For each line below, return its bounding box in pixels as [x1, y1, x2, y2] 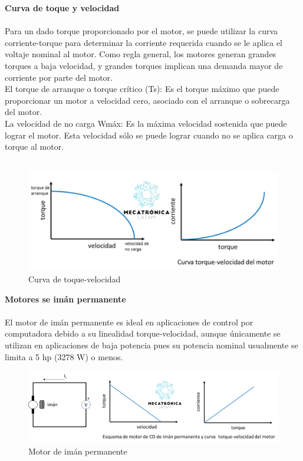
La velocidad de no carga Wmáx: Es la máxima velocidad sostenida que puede [5, 117, 287, 129]
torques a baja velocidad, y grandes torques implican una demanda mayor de [5, 59, 283, 71]
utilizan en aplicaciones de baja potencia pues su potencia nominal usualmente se [5, 338, 298, 351]
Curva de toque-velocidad [28, 272, 121, 285]
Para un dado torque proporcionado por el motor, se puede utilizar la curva [5, 25, 278, 37]
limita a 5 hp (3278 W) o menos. [5, 350, 123, 363]
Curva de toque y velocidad [5, 2, 120, 14]
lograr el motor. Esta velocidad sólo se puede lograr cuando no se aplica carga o [5, 129, 293, 141]
